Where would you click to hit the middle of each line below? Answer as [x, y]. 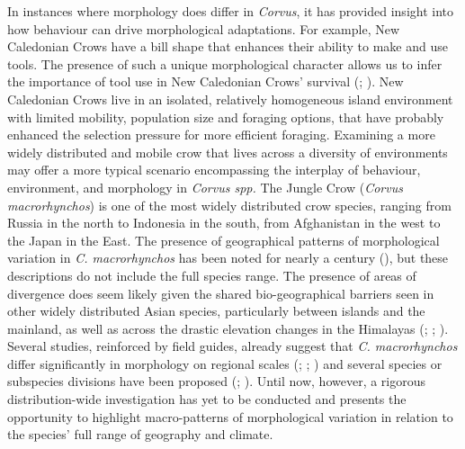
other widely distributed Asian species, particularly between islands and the [216, 311]
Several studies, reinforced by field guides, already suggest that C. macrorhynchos [232, 346]
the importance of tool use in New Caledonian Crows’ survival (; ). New [206, 81]
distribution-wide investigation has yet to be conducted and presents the [207, 399]
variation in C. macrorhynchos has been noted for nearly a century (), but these [228, 258]
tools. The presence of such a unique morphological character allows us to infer [225, 63]
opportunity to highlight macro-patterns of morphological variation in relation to [230, 416]
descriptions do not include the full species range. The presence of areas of [212, 275]
